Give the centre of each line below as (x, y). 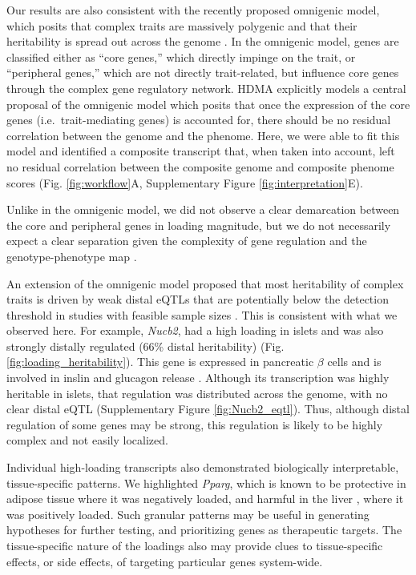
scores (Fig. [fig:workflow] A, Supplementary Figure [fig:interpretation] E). (185, 182)
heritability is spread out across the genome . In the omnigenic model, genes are (203, 41)
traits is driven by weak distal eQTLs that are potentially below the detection (198, 299)
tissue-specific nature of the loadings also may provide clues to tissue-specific (195, 545)
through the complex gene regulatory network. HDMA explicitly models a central (206, 88)
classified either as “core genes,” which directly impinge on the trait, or (181, 56)
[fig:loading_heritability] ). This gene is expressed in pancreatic (160, 362)
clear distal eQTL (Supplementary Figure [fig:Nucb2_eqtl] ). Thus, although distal (208, 409)
